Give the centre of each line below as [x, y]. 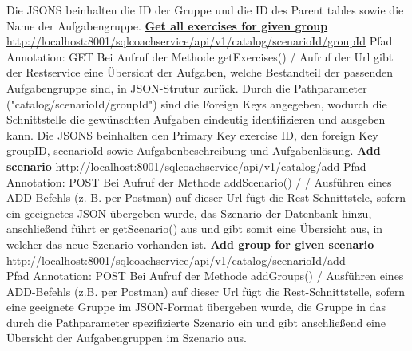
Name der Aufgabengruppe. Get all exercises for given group [167, 25]
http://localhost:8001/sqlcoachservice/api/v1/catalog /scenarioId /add [176, 260]
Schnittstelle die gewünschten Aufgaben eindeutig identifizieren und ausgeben [196, 119]
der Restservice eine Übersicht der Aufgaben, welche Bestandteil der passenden [200, 72]
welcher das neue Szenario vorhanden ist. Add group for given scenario [190, 244]
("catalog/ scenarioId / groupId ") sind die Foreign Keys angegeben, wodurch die [197, 103]
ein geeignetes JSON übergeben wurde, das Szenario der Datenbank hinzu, [189, 213]
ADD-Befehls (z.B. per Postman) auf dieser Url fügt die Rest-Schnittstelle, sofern [206, 291]
